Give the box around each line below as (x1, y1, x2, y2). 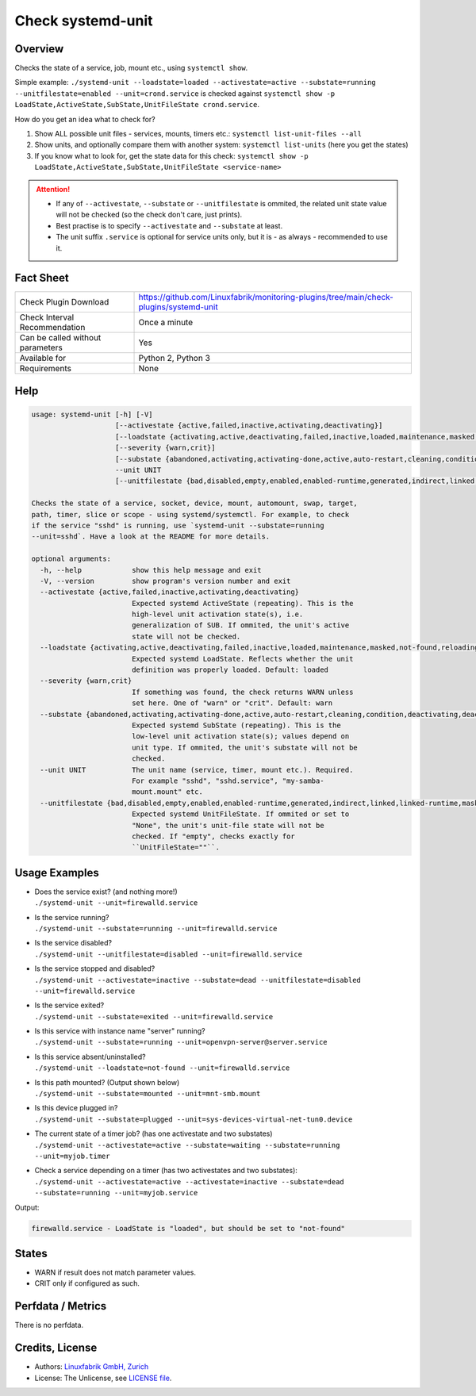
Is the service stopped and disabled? (34, 964, 155, 973)
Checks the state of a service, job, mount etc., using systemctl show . (14, 63, 248, 73)
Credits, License (14, 1341, 98, 1355)
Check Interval (19, 312, 75, 323)
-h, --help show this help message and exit (40, 566, 262, 574)
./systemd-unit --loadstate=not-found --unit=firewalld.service (34, 1064, 290, 1072)
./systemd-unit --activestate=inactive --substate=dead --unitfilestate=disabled (34, 976, 361, 984)
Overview (14, 42, 64, 56)
